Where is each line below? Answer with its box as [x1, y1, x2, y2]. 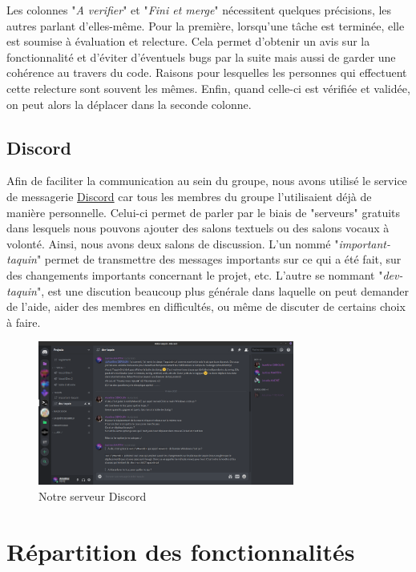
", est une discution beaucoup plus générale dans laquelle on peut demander [36, 282, 410, 299]
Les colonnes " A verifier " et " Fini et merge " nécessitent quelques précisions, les [6, 2, 392, 18]
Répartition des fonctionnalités [6, 534, 355, 567]
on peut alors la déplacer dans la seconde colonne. [6, 95, 252, 112]
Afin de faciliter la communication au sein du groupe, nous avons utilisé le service [6, 172, 407, 189]
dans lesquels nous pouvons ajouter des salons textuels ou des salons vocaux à [6, 220, 390, 236]
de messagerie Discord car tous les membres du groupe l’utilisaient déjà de [6, 187, 372, 204]
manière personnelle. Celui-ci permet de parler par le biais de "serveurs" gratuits [6, 203, 401, 220]
